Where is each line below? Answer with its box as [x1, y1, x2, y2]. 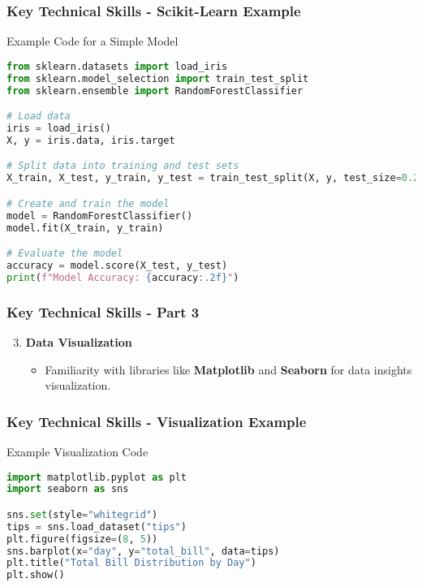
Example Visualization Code [6, 442, 149, 460]
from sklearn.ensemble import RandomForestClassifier [6, 84, 304, 97]
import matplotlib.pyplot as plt [6, 471, 187, 483]
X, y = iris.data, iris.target [6, 134, 175, 146]
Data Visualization [25, 333, 132, 350]
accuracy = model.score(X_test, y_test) [6, 259, 228, 271]
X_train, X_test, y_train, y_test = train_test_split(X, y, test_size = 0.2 [6, 172, 420, 184]
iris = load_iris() [6, 122, 111, 134]
